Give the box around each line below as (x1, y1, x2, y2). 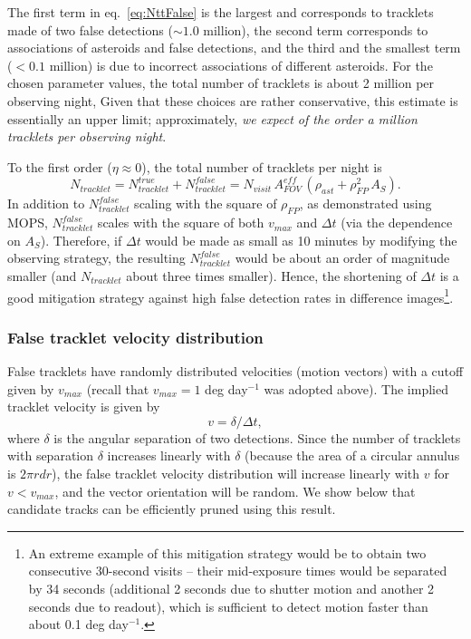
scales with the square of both (97, 213, 264, 232)
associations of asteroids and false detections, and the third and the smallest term (7, 38, 461, 57)
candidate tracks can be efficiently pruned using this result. (7, 499, 336, 518)
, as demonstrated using (299, 194, 432, 213)
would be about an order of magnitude (235, 248, 450, 267)
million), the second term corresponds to (203, 20, 428, 39)
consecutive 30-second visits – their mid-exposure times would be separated (28, 561, 447, 580)
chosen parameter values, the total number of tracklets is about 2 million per (7, 73, 435, 92)
